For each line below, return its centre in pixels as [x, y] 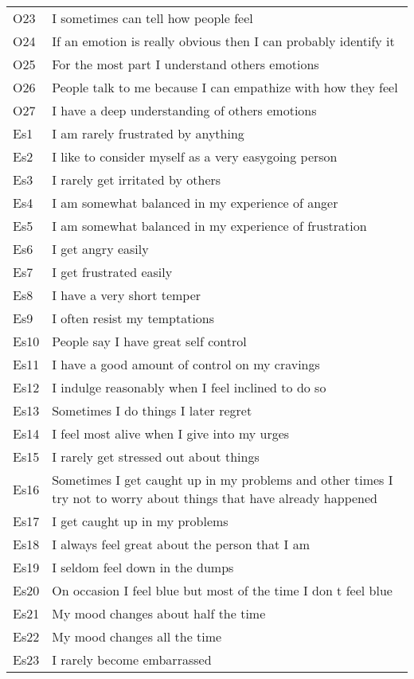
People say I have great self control [149, 341]
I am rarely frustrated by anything [148, 133]
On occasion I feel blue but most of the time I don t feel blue [222, 590]
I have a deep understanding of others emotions [184, 110]
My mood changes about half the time [159, 613]
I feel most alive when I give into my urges [171, 433]
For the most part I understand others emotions [186, 64]
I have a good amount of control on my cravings [186, 364]
